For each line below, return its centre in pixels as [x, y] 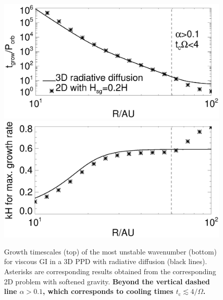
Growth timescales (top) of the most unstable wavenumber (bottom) [110, 251]
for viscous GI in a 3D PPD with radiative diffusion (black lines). [106, 261]
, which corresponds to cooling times [108, 291]
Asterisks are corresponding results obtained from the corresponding [110, 271]
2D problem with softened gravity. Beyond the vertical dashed [107, 281]
